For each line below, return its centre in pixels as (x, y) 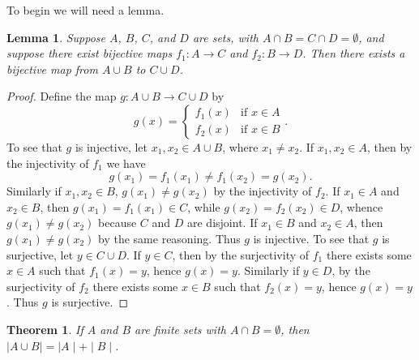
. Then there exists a (354, 53)
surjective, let (40, 254)
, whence (361, 206)
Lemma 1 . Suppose (56, 37)
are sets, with (225, 37)
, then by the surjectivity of (241, 254)
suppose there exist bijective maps (90, 53)
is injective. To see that (311, 238)
